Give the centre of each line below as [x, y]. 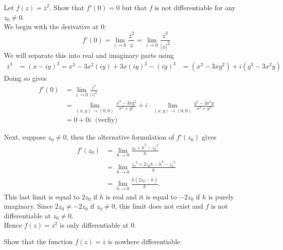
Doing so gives [25, 78]
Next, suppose [25, 137]
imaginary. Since [28, 206]
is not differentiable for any [195, 7]
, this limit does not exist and [159, 206]
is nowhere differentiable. [145, 241]
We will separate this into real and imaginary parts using [89, 55]
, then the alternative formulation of [120, 137]
